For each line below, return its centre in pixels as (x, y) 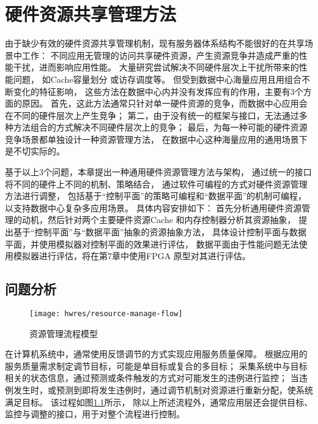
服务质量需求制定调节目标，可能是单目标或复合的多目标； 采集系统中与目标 (156, 365)
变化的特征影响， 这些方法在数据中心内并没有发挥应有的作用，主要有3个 (158, 91)
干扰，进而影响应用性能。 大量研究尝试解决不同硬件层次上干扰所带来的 (156, 67)
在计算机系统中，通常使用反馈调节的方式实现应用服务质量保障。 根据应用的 (156, 354)
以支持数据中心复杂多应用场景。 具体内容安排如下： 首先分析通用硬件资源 (153, 207)
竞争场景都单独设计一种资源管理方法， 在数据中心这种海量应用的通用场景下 (156, 139)
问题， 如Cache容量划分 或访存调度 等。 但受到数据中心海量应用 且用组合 (157, 79)
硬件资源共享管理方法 (91, 14)
